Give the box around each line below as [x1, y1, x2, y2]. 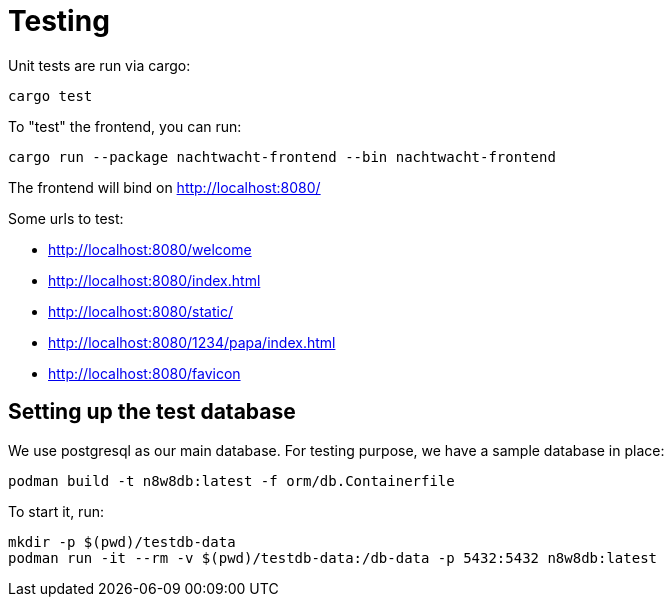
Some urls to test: [8, 209, 124, 227]
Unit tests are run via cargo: [8, 56, 191, 74]
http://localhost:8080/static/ [48, 302, 233, 320]
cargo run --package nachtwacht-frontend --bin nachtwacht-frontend [8, 148, 556, 165]
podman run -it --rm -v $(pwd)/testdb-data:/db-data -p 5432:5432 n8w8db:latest [8, 549, 658, 566]
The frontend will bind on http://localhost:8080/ [8, 178, 321, 196]
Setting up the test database [8, 399, 296, 425]
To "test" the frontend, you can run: [8, 117, 242, 135]
